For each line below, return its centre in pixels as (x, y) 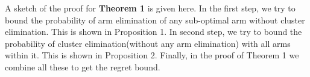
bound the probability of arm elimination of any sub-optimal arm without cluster (155, 20)
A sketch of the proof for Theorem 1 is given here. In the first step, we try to (150, 8)
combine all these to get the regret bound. (83, 66)
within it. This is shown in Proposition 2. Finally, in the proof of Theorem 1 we (152, 55)
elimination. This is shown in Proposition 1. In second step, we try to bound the (153, 32)
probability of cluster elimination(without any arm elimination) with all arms (148, 43)
